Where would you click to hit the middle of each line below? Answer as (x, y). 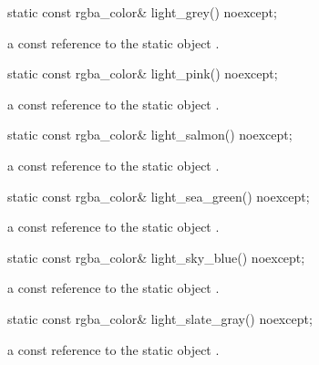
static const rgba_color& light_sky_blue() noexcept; (156, 257)
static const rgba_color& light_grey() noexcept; (142, 12)
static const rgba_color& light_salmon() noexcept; (150, 135)
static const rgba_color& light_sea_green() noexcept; (159, 196)
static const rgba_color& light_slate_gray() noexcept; (160, 318)
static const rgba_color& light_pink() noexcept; (143, 73)
